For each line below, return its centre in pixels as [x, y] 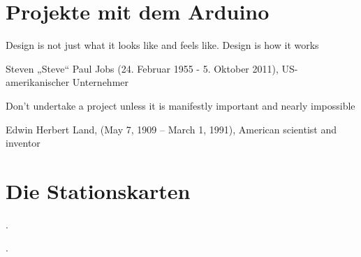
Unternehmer [101, 82]
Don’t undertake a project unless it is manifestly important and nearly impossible [180, 105]
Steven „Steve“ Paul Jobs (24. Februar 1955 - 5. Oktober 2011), [142, 68]
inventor [23, 143]
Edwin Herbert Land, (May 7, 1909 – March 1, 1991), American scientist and [171, 129]
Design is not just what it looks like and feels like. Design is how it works [162, 45]
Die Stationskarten [98, 190]
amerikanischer [38, 82]
